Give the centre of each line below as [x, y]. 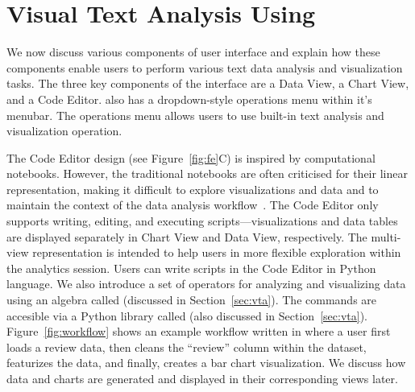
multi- [386, 236]
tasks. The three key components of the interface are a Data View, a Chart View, [208, 83]
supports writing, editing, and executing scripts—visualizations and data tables [202, 221]
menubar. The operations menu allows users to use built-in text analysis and [195, 115]
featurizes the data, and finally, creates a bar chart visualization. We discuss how [206, 363]
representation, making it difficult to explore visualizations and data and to [193, 189]
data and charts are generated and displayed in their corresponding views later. [202, 378]
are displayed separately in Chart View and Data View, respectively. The [187, 236]
